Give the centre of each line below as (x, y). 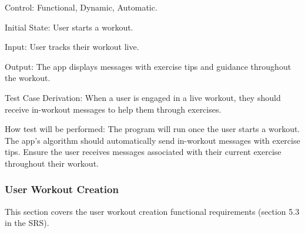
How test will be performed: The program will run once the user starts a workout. (152, 129)
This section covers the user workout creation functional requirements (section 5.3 (152, 211)
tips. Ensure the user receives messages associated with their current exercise (143, 152)
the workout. (28, 78)
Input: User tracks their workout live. (72, 47)
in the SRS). (27, 223)
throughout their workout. (52, 163)
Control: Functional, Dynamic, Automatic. (81, 7)
